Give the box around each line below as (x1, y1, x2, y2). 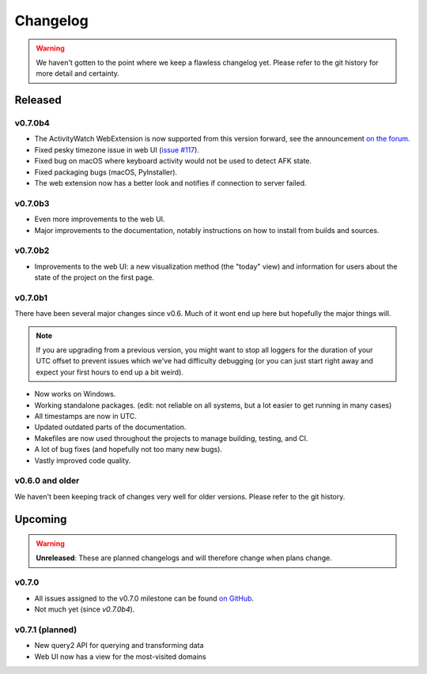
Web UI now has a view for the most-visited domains (34, 652, 206, 661)
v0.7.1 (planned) (14, 624, 77, 635)
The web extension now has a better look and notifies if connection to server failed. (34, 179, 307, 188)
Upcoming (14, 512, 67, 525)
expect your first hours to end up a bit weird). (36, 367, 183, 377)
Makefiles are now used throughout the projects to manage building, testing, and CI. (34, 433, 308, 442)
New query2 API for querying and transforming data (34, 641, 204, 650)
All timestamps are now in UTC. (34, 411, 138, 420)
